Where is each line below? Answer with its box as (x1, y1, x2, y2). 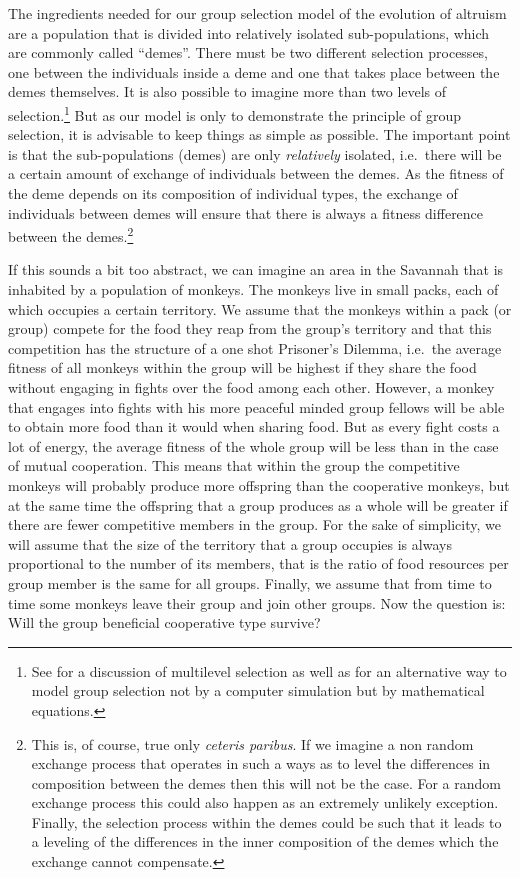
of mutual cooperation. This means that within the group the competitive (8, 455, 460, 476)
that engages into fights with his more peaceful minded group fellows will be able (8, 396, 505, 417)
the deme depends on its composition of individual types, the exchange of (8, 183, 458, 203)
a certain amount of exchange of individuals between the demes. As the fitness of (8, 163, 504, 184)
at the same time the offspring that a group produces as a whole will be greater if (8, 494, 508, 515)
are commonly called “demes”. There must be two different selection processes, (8, 42, 489, 63)
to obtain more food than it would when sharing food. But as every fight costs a (8, 416, 500, 437)
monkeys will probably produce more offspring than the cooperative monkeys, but (8, 474, 510, 495)
